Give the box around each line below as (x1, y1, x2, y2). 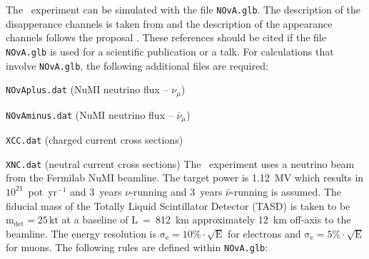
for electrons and (228, 226, 301, 240)
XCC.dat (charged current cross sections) (6, 132, 183, 147)
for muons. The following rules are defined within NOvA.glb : (6, 240, 268, 255)
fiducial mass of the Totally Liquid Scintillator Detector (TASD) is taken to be (6, 198, 350, 213)
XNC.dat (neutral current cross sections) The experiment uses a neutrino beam (6, 156, 355, 171)
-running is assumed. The (231, 184, 342, 199)
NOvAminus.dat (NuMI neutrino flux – (6, 107, 173, 122)
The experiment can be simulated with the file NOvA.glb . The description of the (6, 2, 360, 16)
